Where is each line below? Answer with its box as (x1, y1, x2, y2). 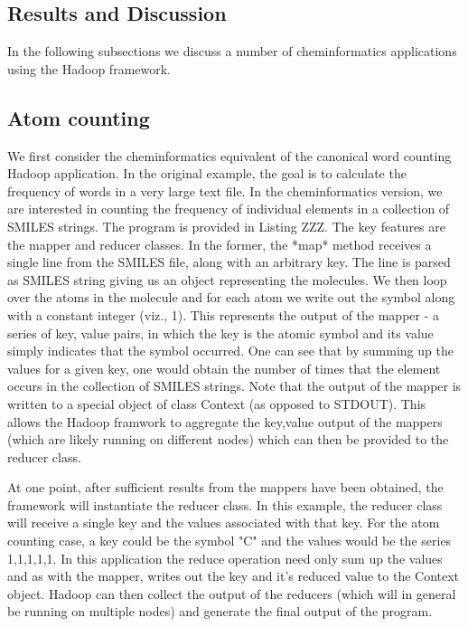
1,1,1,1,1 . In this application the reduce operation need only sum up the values (7, 548, 443, 567)
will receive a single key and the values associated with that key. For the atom (7, 513, 440, 532)
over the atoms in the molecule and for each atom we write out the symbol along (7, 288, 455, 307)
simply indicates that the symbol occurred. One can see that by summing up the (7, 341, 454, 360)
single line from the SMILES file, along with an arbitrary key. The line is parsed (7, 252, 451, 271)
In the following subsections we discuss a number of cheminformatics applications (7, 42, 457, 61)
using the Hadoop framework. (7, 59, 172, 78)
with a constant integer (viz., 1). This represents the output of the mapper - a (7, 305, 440, 324)
